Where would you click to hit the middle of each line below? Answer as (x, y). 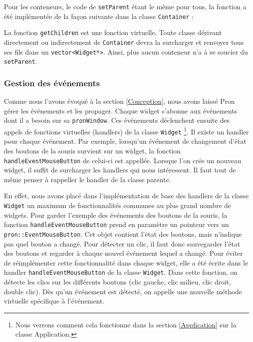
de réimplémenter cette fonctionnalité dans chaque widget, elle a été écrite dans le (126, 262)
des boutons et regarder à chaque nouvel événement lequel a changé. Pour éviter (124, 253)
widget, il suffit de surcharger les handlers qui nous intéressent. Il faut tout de (120, 170)
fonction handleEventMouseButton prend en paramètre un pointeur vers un (117, 224)
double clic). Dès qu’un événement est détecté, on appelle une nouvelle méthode (123, 291)
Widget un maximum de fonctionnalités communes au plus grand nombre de (117, 205)
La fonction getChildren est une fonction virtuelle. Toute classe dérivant (113, 32)
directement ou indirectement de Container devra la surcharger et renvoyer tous (124, 42)
